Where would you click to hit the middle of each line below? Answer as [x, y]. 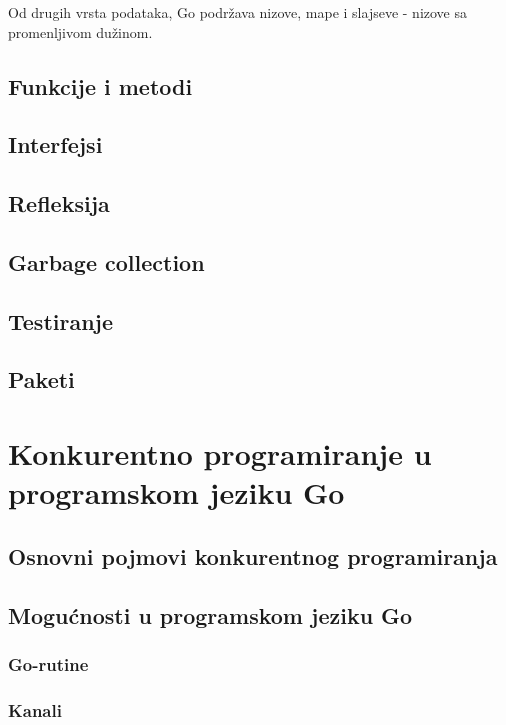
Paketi [41, 379]
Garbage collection [106, 261]
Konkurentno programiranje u [220, 453]
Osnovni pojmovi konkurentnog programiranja [253, 555]
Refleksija [59, 203]
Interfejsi [55, 144]
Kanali [35, 709]
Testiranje [61, 320]
